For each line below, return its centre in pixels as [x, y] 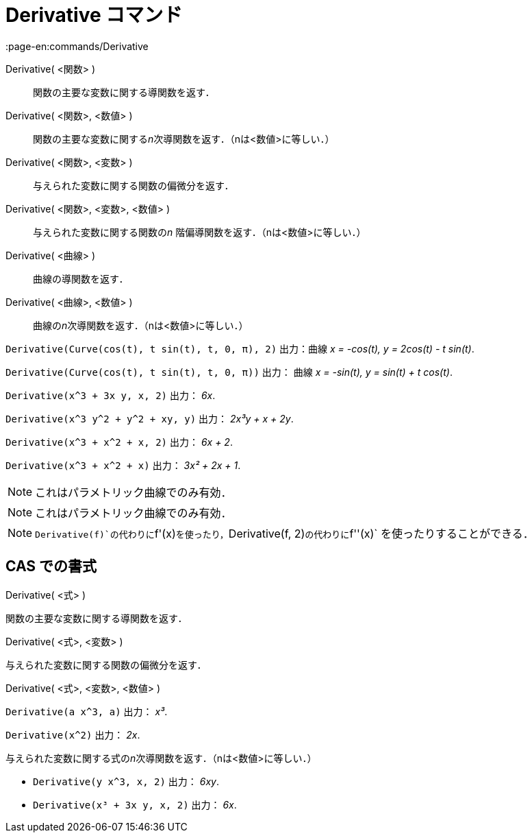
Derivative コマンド [94, 15]
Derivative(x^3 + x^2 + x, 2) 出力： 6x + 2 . [119, 442]
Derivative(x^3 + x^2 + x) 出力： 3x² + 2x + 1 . [123, 465]
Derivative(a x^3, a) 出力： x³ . [87, 711]
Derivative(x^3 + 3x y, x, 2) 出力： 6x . [111, 395]
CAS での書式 [51, 566]
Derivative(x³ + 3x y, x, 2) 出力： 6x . [135, 804]
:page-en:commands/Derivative [77, 46]
